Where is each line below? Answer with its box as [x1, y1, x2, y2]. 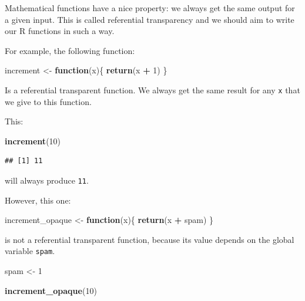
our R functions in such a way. [5, 25, 115, 37]
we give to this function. [5, 95, 92, 107]
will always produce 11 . [5, 174, 89, 186]
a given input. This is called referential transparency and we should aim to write [5, 13, 294, 25]
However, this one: [5, 194, 71, 206]
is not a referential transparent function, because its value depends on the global [5, 233, 294, 245]
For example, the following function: [5, 44, 135, 56]
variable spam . [5, 245, 55, 257]
